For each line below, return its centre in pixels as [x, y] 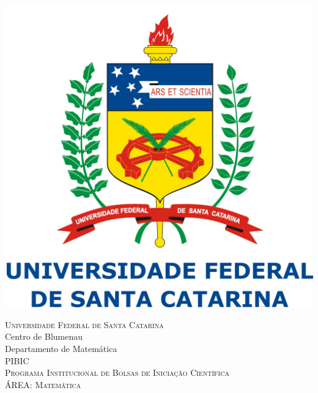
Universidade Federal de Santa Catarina [84, 324]
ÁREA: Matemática [43, 384]
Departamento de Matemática [61, 348]
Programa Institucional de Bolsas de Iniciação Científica [117, 372]
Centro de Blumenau [44, 336]
